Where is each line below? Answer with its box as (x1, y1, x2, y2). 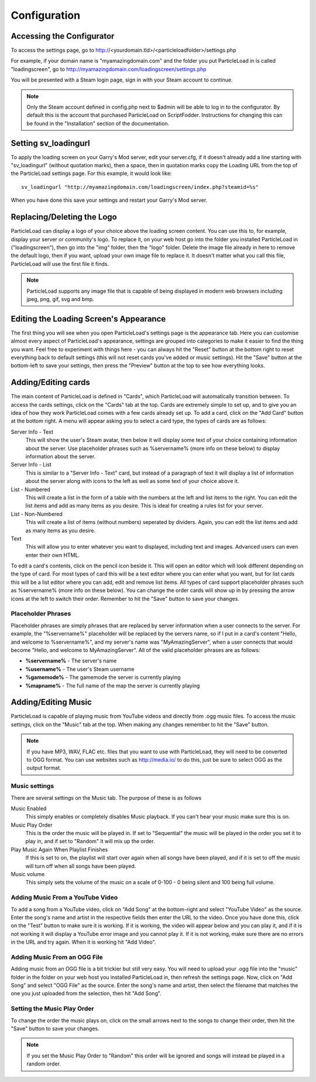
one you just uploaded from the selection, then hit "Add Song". (11, 990, 162, 997)
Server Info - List (11, 461, 52, 468)
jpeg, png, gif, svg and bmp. (26, 295, 95, 302)
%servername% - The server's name (25, 657, 117, 664)
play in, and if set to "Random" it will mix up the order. (25, 838, 155, 845)
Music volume (11, 871, 45, 878)
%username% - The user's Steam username (25, 665, 135, 672)
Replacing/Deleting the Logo (11, 212, 117, 222)
